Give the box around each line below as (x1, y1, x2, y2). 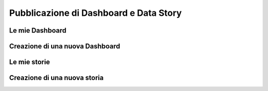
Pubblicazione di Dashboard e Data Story (9, 7, 182, 18)
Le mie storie (9, 58, 50, 66)
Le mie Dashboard (9, 26, 67, 35)
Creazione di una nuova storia (9, 74, 104, 82)
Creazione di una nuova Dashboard (9, 42, 121, 50)
